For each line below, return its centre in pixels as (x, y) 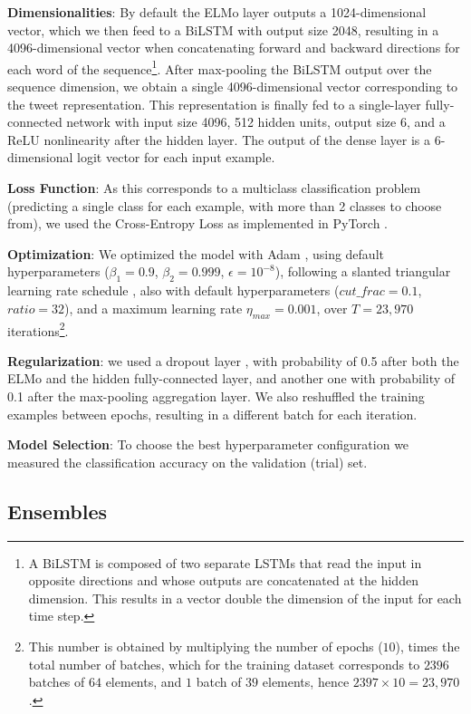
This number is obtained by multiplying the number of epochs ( (206, 646)
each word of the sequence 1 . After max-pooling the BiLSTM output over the (220, 67)
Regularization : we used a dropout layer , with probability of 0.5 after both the (233, 360)
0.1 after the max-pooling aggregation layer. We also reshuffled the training (216, 396)
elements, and (144, 682)
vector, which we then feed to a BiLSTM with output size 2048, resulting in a (223, 29)
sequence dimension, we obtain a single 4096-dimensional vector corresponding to (233, 87)
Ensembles (58, 511)
